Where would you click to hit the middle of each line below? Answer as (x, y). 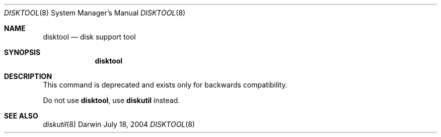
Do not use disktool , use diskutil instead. (112, 100)
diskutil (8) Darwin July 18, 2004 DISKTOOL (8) (119, 124)
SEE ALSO (21, 116)
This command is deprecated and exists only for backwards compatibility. (165, 85)
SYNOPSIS (22, 52)
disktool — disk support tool (89, 37)
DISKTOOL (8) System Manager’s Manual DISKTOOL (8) (95, 13)
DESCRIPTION (28, 76)
